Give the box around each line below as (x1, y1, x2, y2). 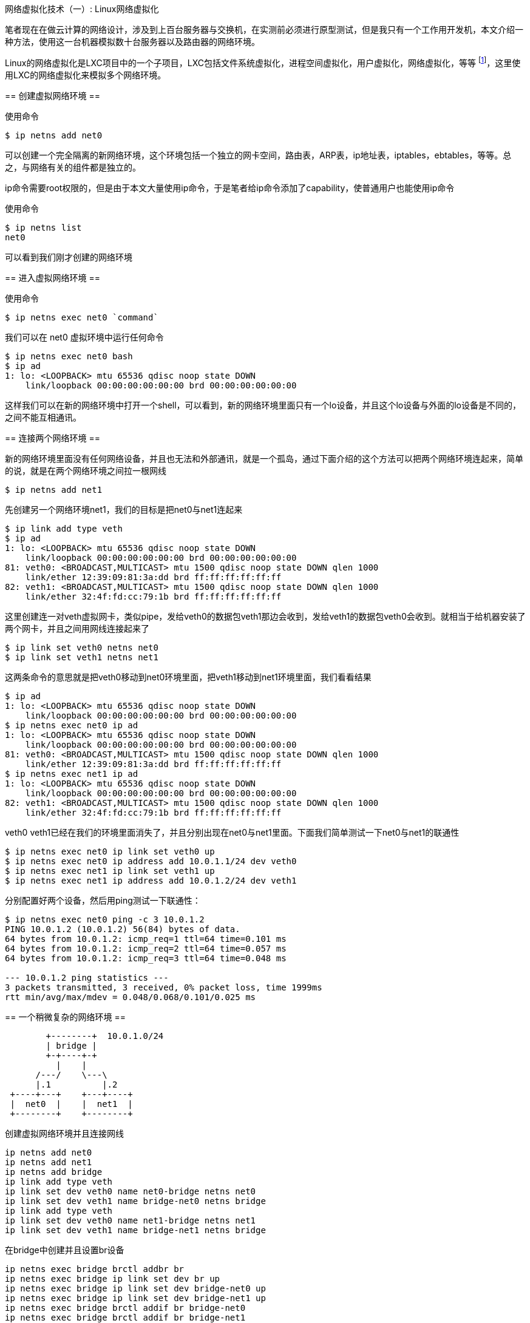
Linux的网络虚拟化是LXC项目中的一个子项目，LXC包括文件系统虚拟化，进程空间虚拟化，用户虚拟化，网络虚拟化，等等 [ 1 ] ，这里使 (5, 56, 521, 68)
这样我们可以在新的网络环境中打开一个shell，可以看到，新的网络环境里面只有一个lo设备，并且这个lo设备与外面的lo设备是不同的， (5, 399, 521, 410)
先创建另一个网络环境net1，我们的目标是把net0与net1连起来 (5, 504, 243, 515)
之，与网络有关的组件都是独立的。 (5, 161, 141, 172)
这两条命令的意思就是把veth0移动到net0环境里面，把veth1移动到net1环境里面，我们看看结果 (5, 671, 372, 682)
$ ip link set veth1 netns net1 (5, 652, 158, 662)
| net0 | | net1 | (10, 1098, 133, 1109)
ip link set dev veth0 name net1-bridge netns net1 (5, 1215, 256, 1225)
